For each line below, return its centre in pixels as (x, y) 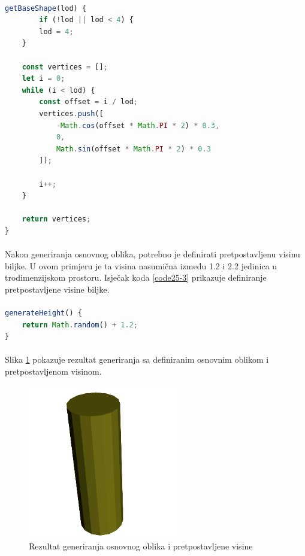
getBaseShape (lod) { (46, 8)
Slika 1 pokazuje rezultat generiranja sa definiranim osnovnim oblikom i (137, 359)
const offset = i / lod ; (88, 102)
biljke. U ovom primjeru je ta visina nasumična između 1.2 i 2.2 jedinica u (141, 265)
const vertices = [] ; (65, 67)
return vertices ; (56, 219)
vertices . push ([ (71, 113)
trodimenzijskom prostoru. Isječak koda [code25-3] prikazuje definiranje (136, 277)
